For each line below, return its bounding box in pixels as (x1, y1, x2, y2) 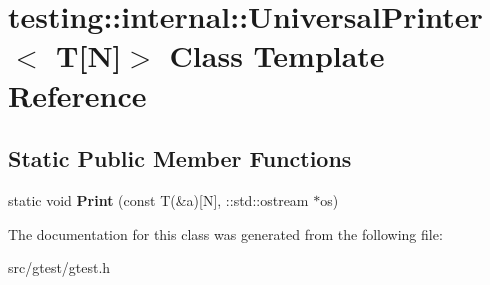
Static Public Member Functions (8, 143, 352, 174)
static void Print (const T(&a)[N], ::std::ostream (8, 189, 309, 210)
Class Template (169, 35, 385, 76)
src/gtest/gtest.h (8, 257, 111, 278)
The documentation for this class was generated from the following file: (8, 223, 443, 244)
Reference (8, 74, 147, 115)
